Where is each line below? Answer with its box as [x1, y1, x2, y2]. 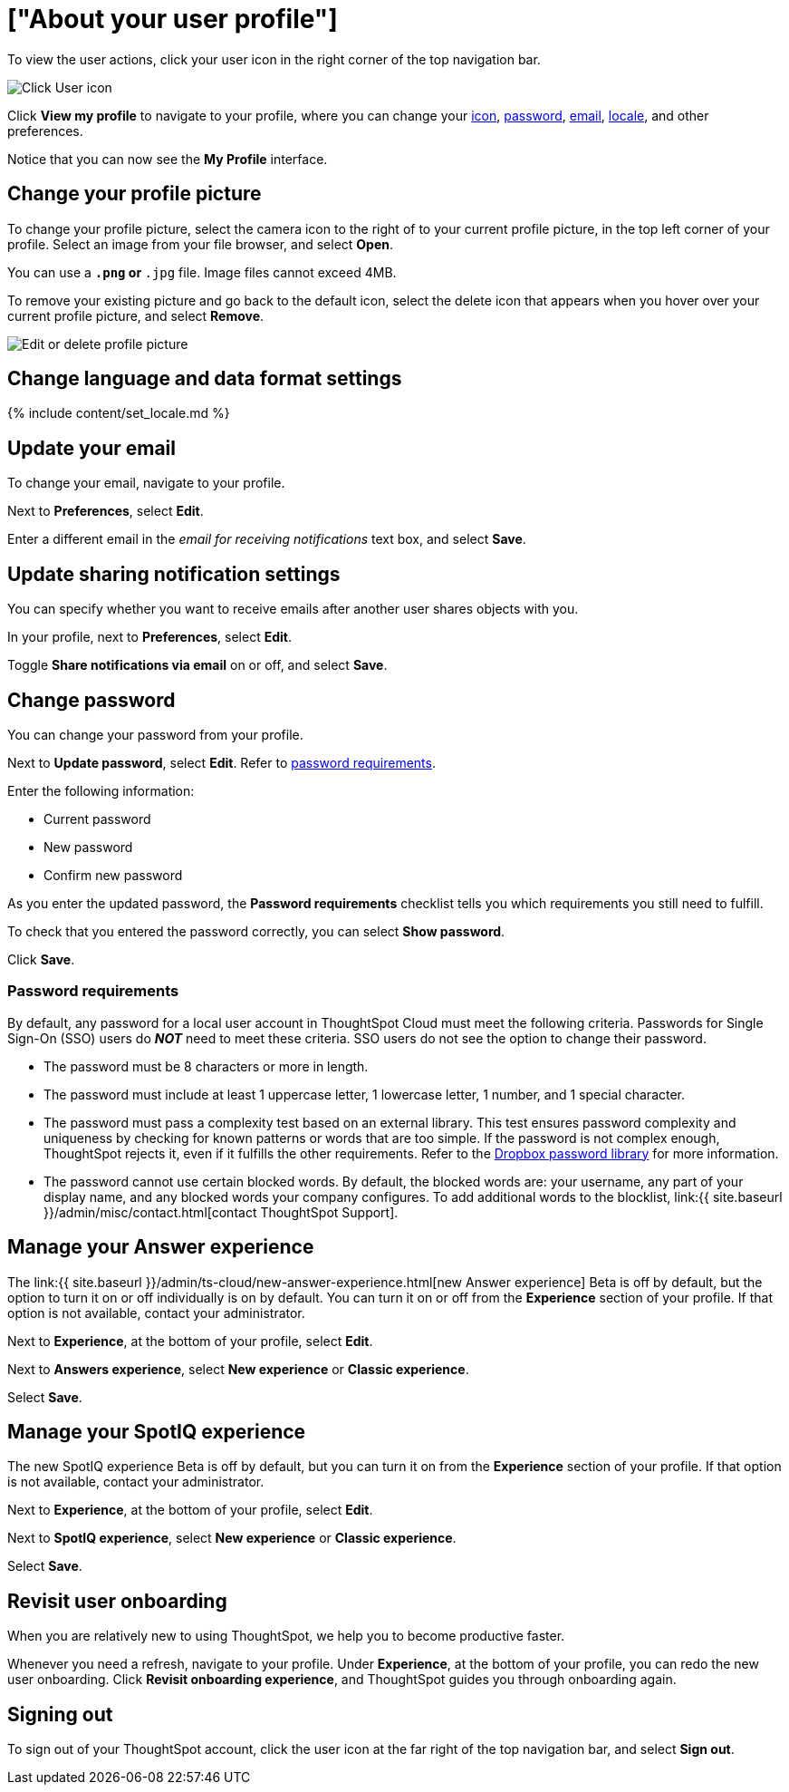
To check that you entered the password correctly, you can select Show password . [7, 923, 505, 939]
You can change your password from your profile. [7, 726, 303, 742]
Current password [43, 810, 151, 827]
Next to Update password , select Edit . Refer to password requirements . [7, 754, 436, 770]
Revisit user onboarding [7, 1589, 227, 1613]
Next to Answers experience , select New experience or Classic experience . [7, 1361, 469, 1377]
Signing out [7, 1702, 113, 1726]
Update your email [7, 436, 176, 460]
